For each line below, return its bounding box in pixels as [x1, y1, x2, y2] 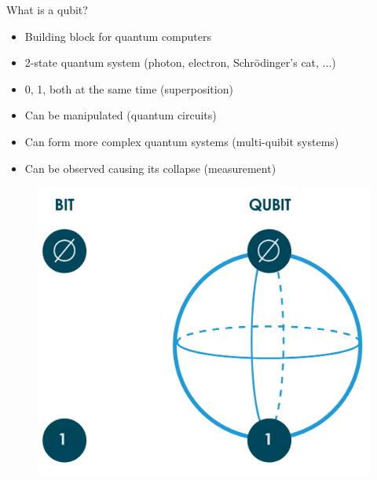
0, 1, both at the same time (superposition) [24, 80, 233, 97]
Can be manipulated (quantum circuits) [24, 107, 217, 123]
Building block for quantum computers [24, 27, 212, 44]
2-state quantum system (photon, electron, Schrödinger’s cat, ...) [24, 54, 336, 71]
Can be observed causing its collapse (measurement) [24, 159, 276, 176]
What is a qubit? [6, 2, 88, 17]
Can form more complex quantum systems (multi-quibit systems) [24, 133, 339, 149]
